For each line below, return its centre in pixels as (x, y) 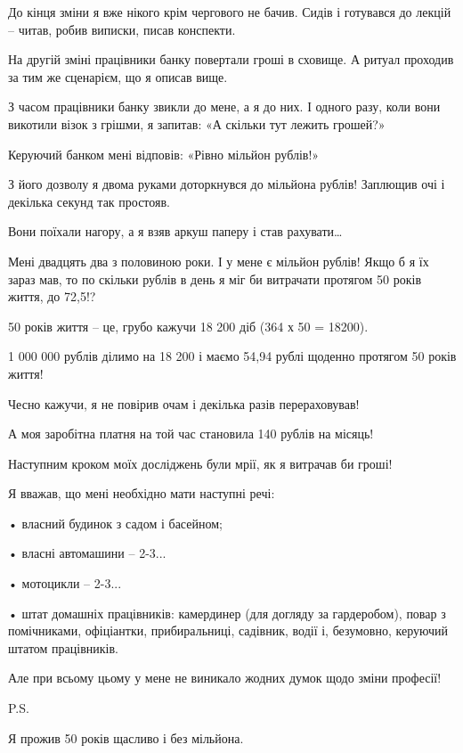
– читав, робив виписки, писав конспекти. (122, 29)
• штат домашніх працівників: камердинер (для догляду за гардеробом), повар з (227, 613)
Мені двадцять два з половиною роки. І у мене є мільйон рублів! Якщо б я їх (219, 261)
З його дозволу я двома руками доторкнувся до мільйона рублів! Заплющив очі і (227, 184)
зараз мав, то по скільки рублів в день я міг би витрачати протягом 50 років (215, 278)
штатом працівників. (63, 647)
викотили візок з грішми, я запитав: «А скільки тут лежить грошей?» (197, 123)
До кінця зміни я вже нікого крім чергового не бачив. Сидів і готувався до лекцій (230, 12)
